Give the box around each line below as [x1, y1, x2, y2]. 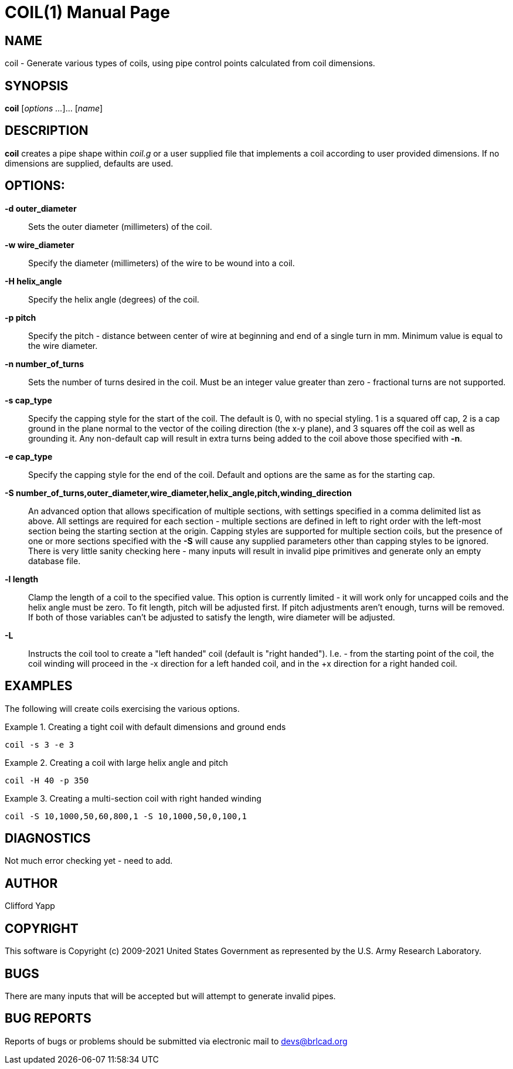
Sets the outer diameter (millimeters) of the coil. [28, 221, 212, 232]
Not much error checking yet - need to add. [5, 856, 173, 866]
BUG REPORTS [5, 1011, 91, 1026]
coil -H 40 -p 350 [5, 775, 89, 785]
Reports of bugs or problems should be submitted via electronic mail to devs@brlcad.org [5, 1036, 348, 1046]
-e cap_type [5, 451, 53, 461]
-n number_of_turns [5, 358, 84, 369]
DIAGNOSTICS [5, 830, 91, 846]
